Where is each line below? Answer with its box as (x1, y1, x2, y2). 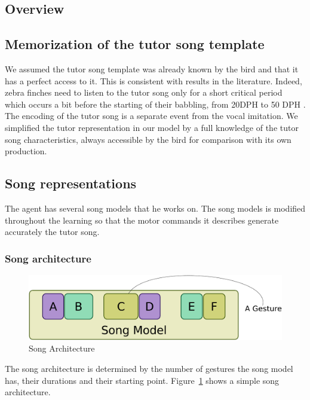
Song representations (5, 174, 137, 193)
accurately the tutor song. (5, 225, 100, 238)
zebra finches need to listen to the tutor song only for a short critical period (5, 86, 283, 99)
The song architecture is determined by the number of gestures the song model (5, 362, 293, 375)
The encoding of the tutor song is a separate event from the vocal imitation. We (5, 109, 298, 122)
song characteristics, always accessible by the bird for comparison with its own (5, 133, 291, 145)
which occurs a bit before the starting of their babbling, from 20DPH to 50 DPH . (5, 97, 306, 110)
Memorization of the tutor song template (5, 35, 265, 53)
